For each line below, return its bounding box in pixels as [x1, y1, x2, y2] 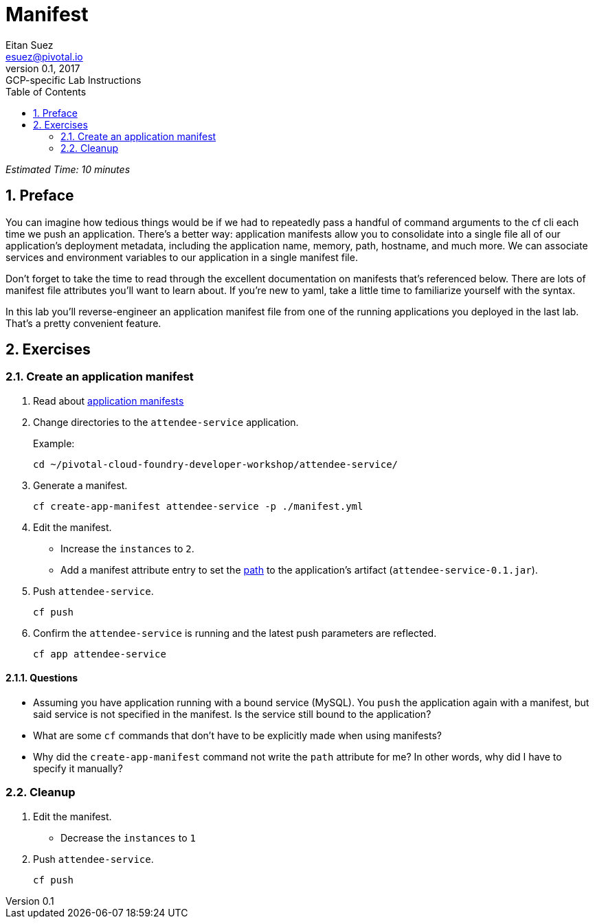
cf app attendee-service [33, 648, 166, 660]
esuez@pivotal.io [5, 50, 83, 63]
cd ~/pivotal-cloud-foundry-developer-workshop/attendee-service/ [33, 458, 398, 470]
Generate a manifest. [33, 479, 128, 491]
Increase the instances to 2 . [60, 542, 194, 554]
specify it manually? [33, 763, 123, 775]
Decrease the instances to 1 [60, 831, 196, 844]
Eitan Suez [5, 38, 54, 51]
